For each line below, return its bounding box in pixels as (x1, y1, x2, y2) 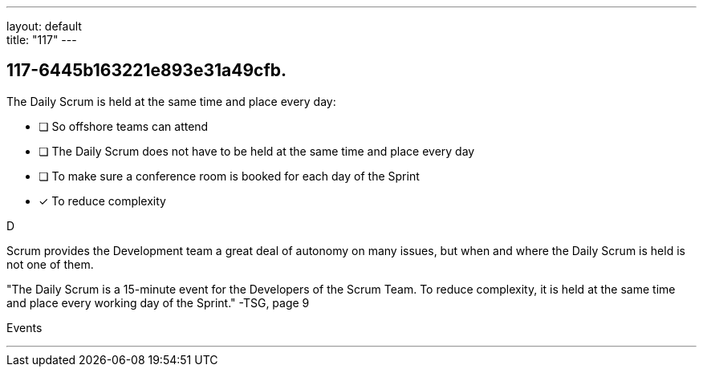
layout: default (6, 19, 82, 33)
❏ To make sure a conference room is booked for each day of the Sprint (39, 168, 420, 183)
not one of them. (6, 257, 94, 271)
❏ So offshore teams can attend (39, 119, 209, 133)
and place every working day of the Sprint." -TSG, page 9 (6, 295, 310, 310)
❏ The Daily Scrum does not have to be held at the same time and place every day (39, 144, 475, 158)
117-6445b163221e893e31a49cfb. (6, 60, 287, 81)
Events (6, 320, 43, 334)
